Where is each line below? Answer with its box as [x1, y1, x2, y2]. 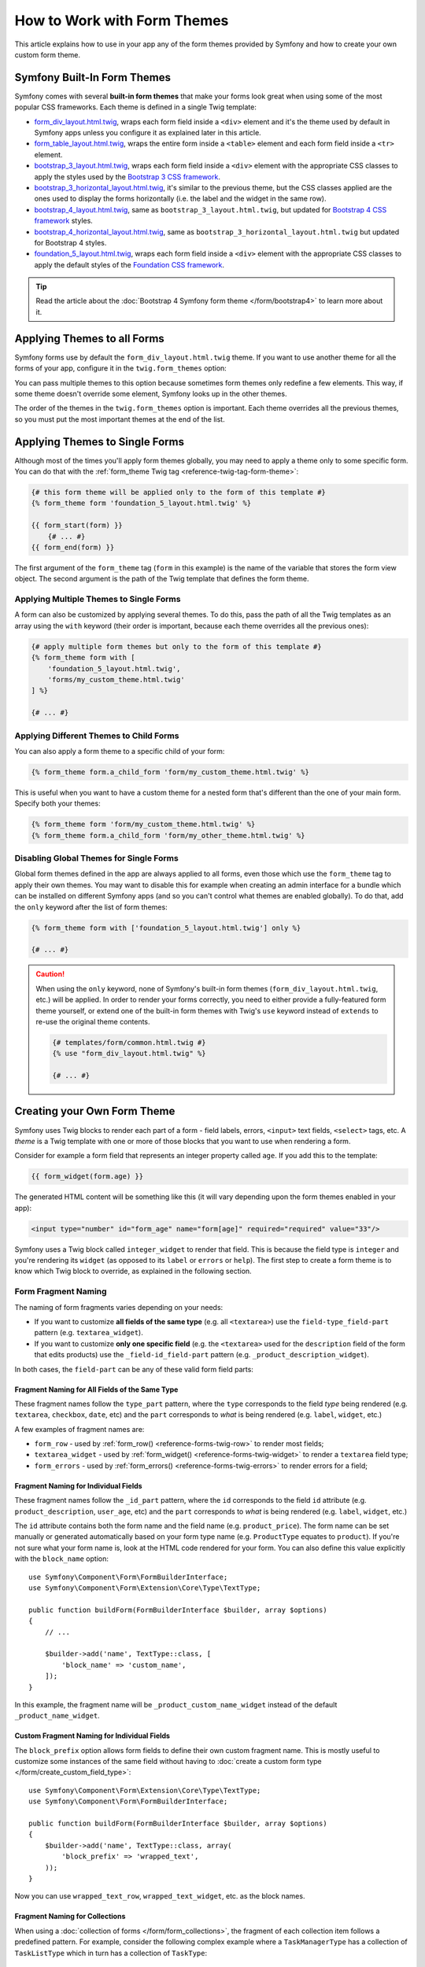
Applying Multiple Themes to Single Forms [14, 594, 181, 605]
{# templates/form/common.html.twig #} [52, 1038, 206, 1046]
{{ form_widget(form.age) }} [31, 1172, 144, 1181]
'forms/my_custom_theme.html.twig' [47, 675, 185, 685]
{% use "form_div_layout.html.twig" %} [52, 1049, 206, 1058]
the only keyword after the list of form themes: [14, 902, 168, 912]
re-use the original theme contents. [35, 1017, 150, 1026]
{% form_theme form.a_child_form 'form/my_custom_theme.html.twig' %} [31, 767, 310, 777]
